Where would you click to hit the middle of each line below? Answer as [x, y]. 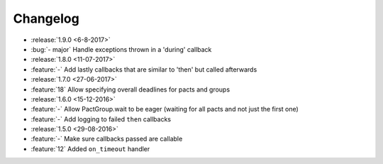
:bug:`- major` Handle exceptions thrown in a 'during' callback [121, 49]
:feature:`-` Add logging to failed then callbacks [101, 119]
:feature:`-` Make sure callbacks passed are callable [107, 139]
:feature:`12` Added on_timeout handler [90, 148]
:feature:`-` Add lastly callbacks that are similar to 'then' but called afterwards [144, 69]
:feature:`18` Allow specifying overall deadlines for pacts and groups [131, 89]
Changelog [46, 18]
